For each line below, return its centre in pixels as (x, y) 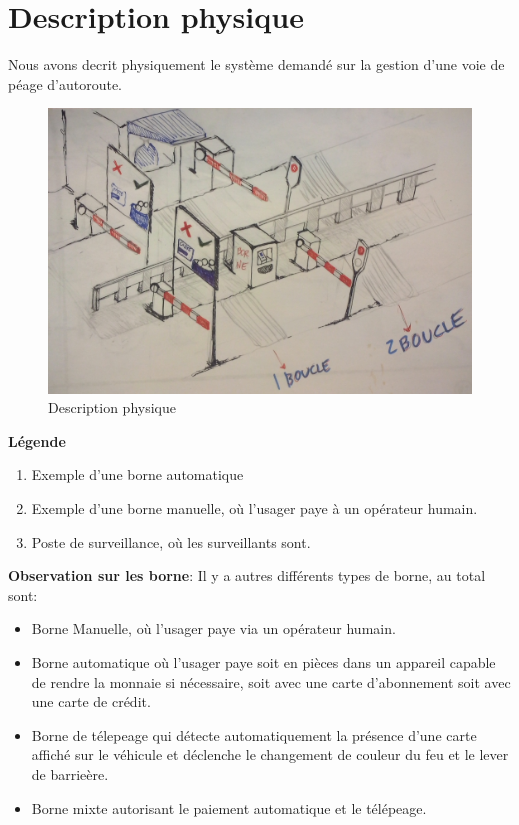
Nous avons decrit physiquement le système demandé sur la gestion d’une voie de (256, 64)
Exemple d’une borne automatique (137, 474)
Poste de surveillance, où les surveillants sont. (171, 541)
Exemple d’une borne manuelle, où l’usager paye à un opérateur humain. (254, 507)
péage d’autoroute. (65, 83)
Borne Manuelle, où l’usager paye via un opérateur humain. (213, 628)
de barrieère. (70, 773)
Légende (37, 440)
